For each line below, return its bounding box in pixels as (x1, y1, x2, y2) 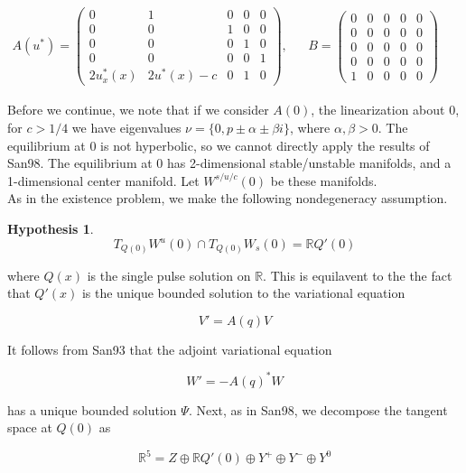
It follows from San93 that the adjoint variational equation (7, 339, 332, 358)
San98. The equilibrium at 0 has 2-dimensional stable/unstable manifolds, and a (7, 153, 452, 172)
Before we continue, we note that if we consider (7, 100, 269, 119)
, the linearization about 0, (311, 100, 460, 119)
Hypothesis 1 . (7, 218, 94, 237)
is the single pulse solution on (87, 265, 251, 284)
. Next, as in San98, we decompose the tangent (188, 400, 448, 419)
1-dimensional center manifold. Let (7, 171, 200, 190)
